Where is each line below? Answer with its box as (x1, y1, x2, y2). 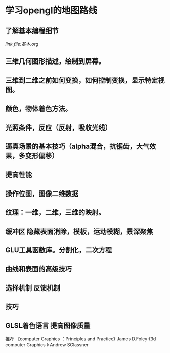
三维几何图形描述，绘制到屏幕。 (5, 57, 105, 66)
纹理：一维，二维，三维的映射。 (5, 208, 105, 217)
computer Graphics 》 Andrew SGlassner (5, 341, 89, 348)
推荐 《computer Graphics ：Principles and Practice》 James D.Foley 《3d (5, 336, 156, 342)
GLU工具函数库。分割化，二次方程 (5, 246, 112, 254)
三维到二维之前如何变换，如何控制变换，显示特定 (5, 76, 158, 84)
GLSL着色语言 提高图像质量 (5, 321, 91, 330)
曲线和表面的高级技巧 (5, 265, 72, 273)
